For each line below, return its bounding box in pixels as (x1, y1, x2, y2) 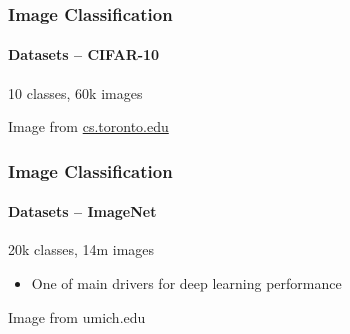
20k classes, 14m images (8, 239, 155, 260)
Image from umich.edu (8, 306, 146, 327)
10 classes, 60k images (8, 82, 143, 103)
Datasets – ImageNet (8, 201, 157, 222)
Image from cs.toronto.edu (8, 116, 169, 137)
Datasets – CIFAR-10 (8, 44, 160, 65)
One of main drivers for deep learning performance (31, 273, 342, 294)
